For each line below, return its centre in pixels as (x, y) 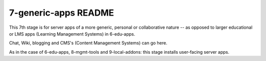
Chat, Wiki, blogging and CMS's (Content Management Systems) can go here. (88, 43)
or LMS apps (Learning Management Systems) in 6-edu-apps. (72, 34)
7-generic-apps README (62, 13)
